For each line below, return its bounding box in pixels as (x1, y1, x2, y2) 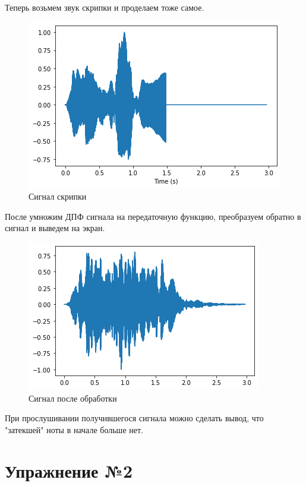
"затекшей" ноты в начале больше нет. (5, 423, 143, 435)
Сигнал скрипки (29, 190, 87, 203)
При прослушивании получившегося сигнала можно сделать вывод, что (5, 412, 264, 424)
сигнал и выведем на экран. (5, 222, 105, 234)
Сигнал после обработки (29, 392, 117, 404)
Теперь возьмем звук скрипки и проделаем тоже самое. (5, 1, 204, 13)
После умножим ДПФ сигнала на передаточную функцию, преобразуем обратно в (5, 210, 301, 222)
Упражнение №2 (5, 458, 133, 482)
